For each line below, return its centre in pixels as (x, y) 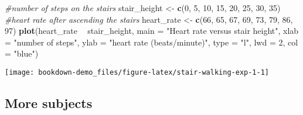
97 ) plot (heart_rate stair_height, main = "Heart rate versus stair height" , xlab (152, 31)
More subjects (49, 103)
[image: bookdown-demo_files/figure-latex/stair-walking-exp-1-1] (137, 72)
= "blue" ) (22, 53)
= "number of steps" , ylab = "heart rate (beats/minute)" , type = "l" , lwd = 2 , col (151, 42)
